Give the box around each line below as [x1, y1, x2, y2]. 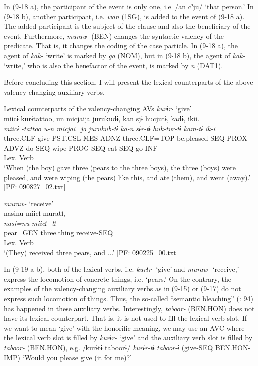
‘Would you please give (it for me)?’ [22, 352, 132, 362]
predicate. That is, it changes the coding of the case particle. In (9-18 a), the [4, 40, 238, 51]
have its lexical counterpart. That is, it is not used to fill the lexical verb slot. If [4, 313, 247, 323]
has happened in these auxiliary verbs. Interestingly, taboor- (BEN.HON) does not [4, 303, 255, 313]
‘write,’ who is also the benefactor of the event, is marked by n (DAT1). [4, 60, 223, 70]
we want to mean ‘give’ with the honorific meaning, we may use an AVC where [4, 322, 245, 333]
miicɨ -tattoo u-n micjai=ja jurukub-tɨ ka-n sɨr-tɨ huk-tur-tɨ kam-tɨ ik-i [4, 123, 215, 133]
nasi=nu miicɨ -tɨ [4, 217, 56, 228]
